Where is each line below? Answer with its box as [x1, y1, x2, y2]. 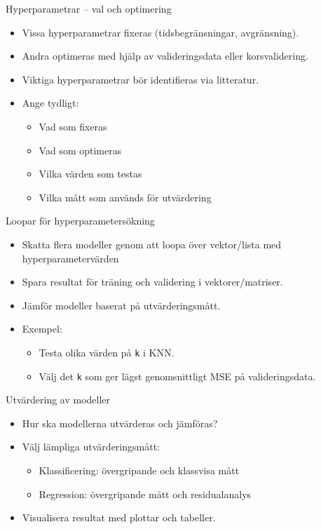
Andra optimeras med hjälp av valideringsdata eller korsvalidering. [22, 48, 308, 63]
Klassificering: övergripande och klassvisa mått [39, 463, 240, 477]
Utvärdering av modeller [6, 392, 111, 407]
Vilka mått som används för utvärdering [39, 189, 212, 204]
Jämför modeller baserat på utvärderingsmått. [22, 297, 221, 312]
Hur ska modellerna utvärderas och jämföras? [22, 415, 218, 430]
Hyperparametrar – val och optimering [6, 1, 172, 15]
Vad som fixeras [39, 119, 107, 133]
